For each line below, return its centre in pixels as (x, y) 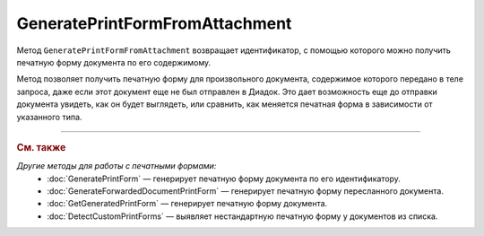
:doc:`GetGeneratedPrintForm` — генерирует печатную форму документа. (187, 204)
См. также (41, 147)
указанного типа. (49, 117)
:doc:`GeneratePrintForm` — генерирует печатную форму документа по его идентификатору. (224, 179)
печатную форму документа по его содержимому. (114, 62)
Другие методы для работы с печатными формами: (117, 166)
